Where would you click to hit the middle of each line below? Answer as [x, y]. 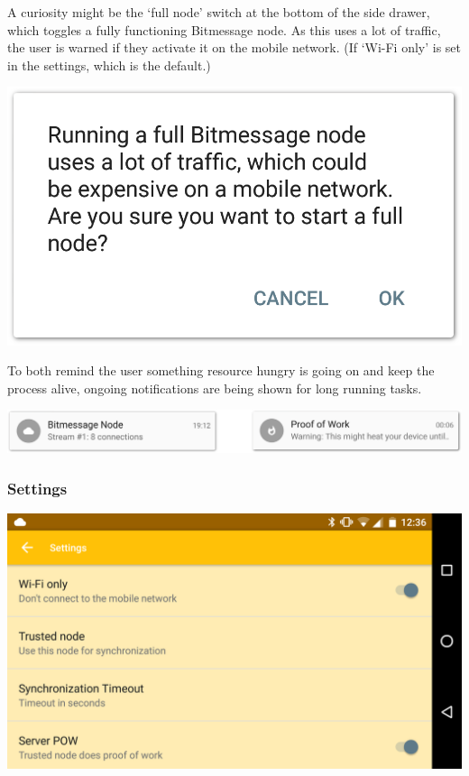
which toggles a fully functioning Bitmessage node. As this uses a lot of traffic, [224, 29]
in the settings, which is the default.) [109, 65]
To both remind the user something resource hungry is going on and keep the [221, 370]
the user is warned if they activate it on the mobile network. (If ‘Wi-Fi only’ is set [234, 47]
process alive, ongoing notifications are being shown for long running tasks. [215, 388]
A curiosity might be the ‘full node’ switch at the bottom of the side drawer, [219, 12]
